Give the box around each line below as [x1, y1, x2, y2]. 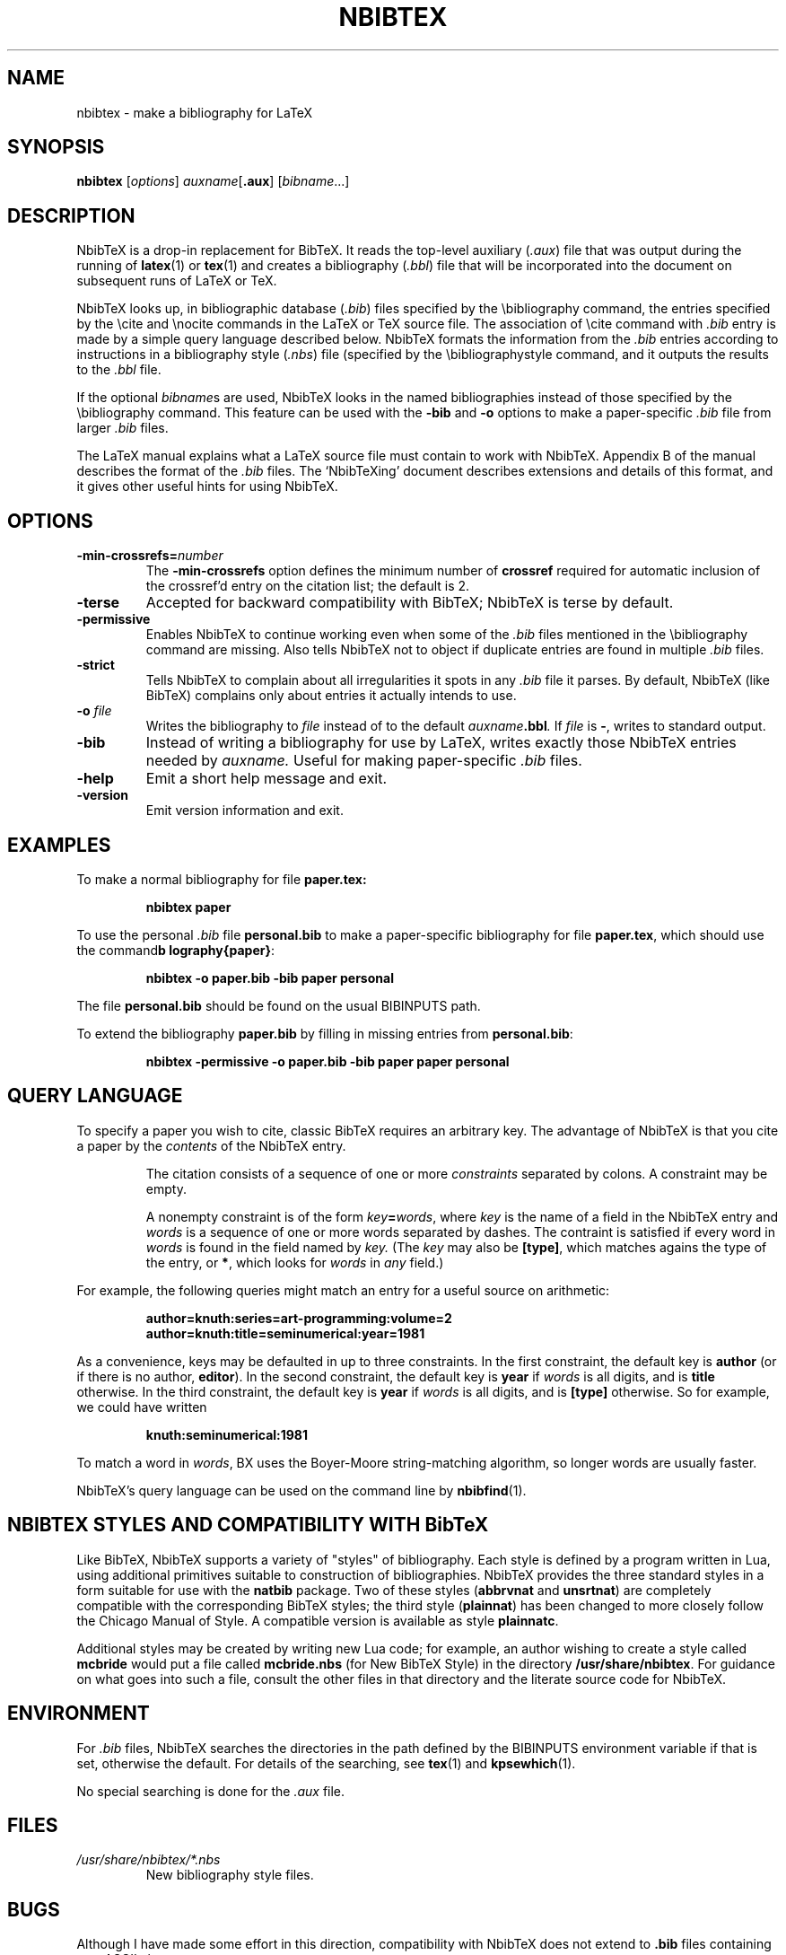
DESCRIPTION [7, 204, 135, 227]
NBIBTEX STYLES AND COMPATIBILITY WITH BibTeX [7, 1513, 489, 1537]
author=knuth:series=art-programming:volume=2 [145, 1310, 452, 1326]
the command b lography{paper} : [76, 942, 275, 958]
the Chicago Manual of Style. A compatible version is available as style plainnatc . [76, 1612, 559, 1628]
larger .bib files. [76, 420, 169, 436]
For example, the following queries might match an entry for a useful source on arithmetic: [76, 1282, 610, 1298]
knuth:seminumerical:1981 [145, 1426, 309, 1442]
